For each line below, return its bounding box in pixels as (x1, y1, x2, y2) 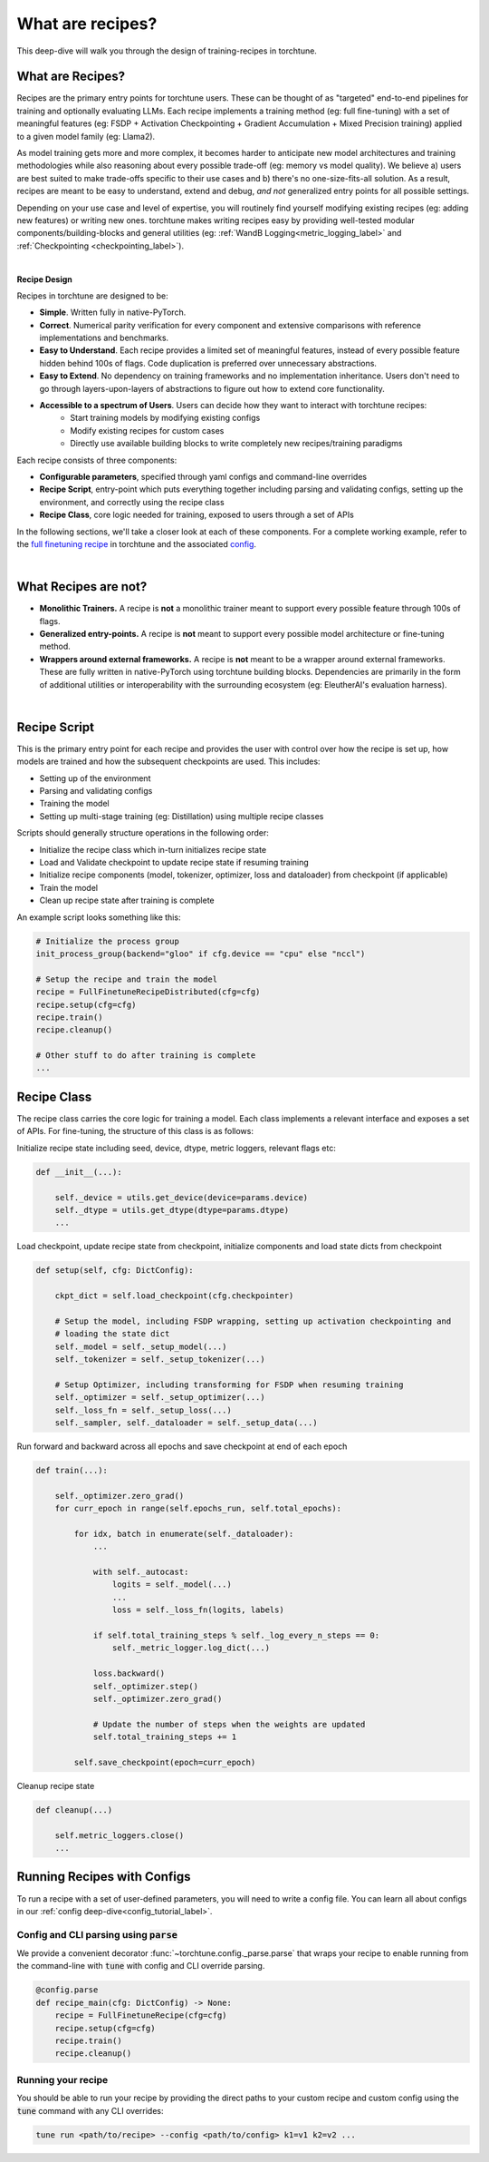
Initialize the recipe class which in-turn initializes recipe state (39, 844, 267, 855)
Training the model (39, 798, 110, 809)
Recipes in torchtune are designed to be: (16, 290, 168, 301)
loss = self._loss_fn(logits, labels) (111, 1605, 284, 1615)
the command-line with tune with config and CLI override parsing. (16, 1961, 265, 1971)
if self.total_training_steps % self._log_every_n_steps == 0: (92, 1630, 380, 1640)
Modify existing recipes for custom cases (70, 425, 225, 435)
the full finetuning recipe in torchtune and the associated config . (16, 538, 257, 549)
